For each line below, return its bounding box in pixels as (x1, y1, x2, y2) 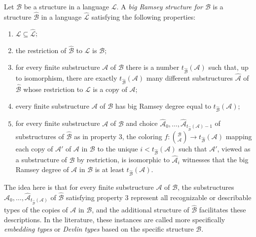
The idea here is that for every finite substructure (4, 182, 154, 192)
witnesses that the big (182, 154, 249, 165)
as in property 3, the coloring (73, 131, 162, 141)
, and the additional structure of (92, 205, 189, 215)
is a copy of (93, 84, 127, 94)
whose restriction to (23, 84, 83, 94)
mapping (225, 131, 252, 141)
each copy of (15, 143, 53, 153)
